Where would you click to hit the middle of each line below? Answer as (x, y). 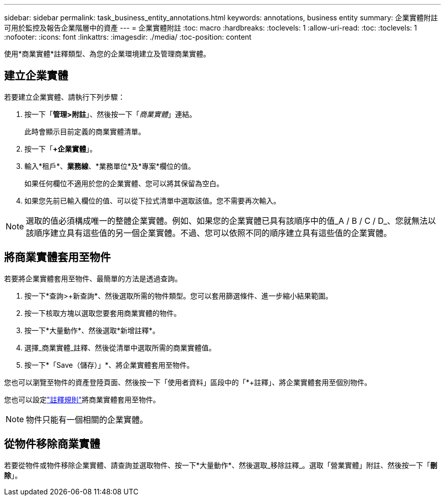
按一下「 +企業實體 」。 (61, 149)
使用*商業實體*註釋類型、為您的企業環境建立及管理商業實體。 (107, 54)
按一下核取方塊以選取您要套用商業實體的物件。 (103, 313)
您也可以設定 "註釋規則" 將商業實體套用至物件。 (82, 399)
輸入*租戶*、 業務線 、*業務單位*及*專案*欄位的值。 (110, 166)
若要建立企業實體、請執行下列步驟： (65, 97)
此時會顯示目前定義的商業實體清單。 (85, 131)
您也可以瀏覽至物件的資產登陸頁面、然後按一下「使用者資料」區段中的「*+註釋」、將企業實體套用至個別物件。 (188, 382)
